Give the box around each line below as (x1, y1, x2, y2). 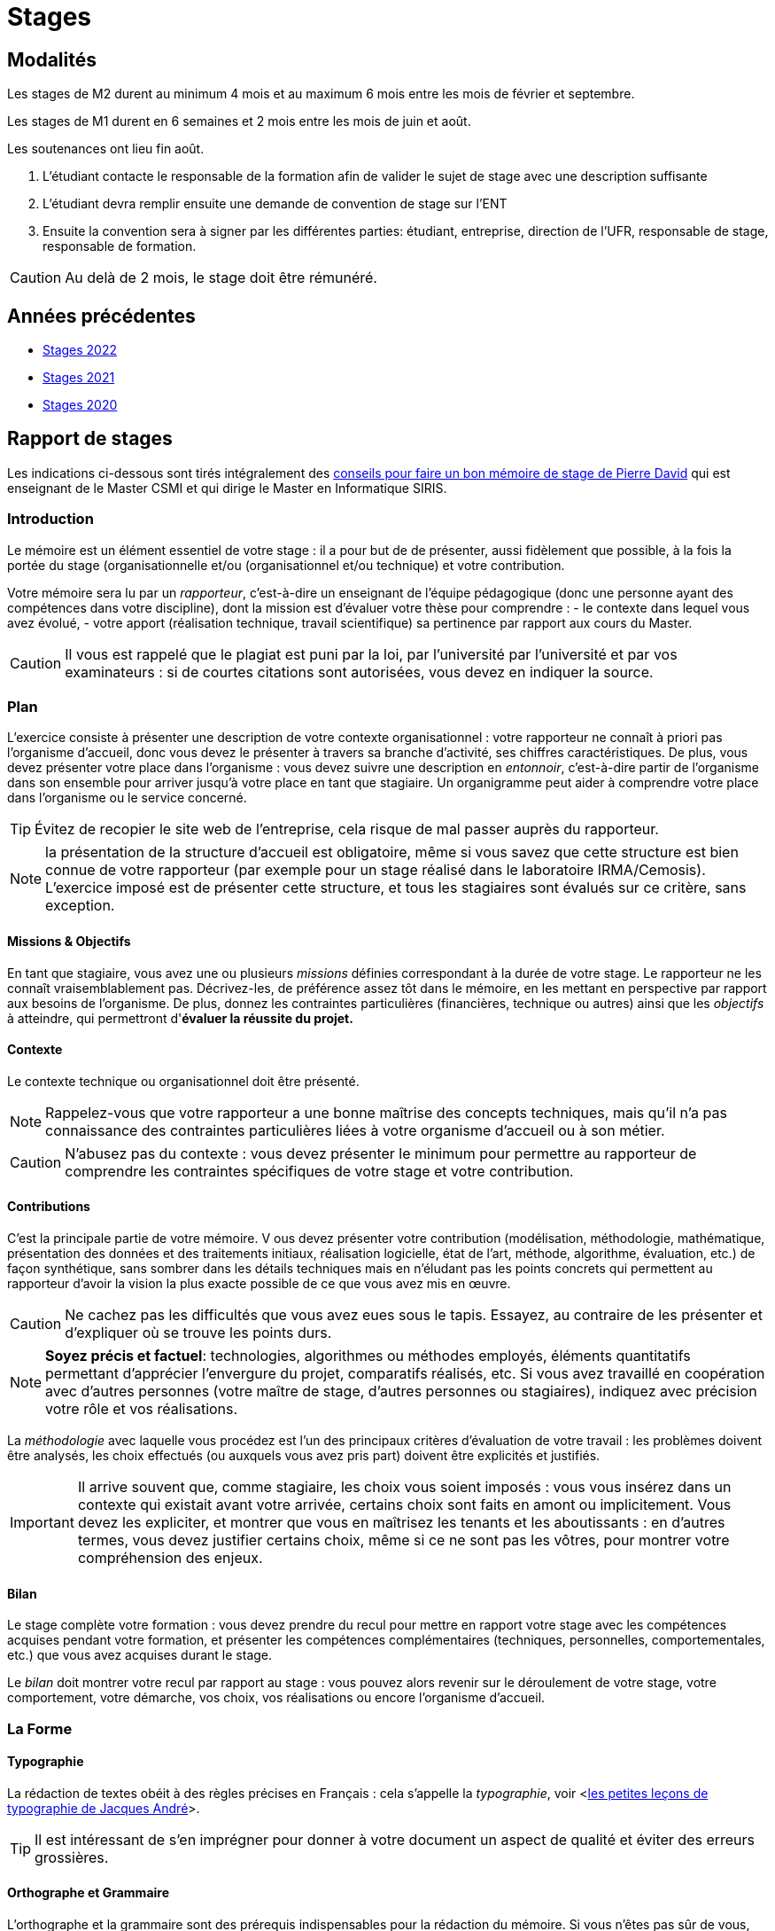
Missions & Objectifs (7, 933, 131, 949)
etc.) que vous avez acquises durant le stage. (7, 1647, 273, 1663)
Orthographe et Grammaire (7, 1885, 170, 1901)
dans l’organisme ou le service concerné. (7, 790, 247, 806)
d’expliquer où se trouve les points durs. (65, 1324, 332, 1342)
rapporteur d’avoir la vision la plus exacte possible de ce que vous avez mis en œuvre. (7, 1276, 511, 1292)
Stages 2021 (43, 370, 115, 386)
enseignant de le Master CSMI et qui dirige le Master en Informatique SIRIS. (7, 480, 447, 496)
